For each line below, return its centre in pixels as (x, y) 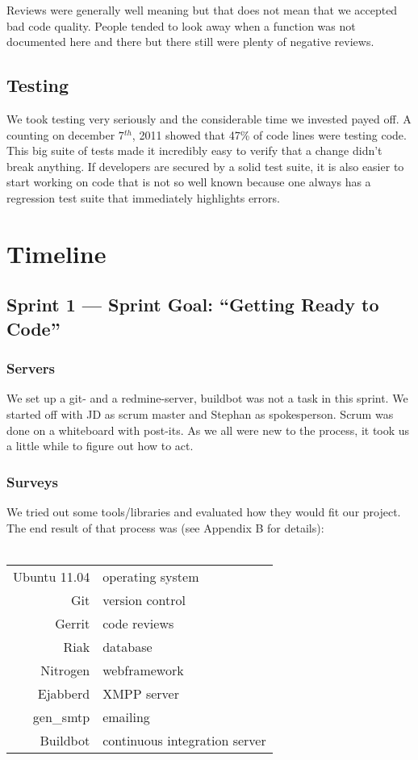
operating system (151, 576)
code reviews (138, 623)
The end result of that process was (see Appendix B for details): (165, 527)
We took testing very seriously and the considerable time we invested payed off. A (209, 118)
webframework (143, 670)
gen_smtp (61, 716)
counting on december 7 (65, 134)
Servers (31, 368)
